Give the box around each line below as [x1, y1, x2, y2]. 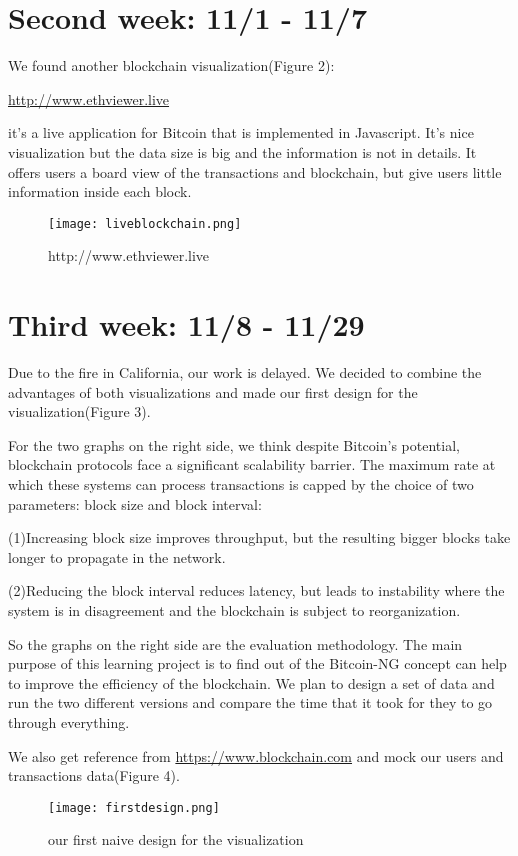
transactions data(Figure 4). [8, 765, 180, 786]
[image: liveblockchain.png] [48, 216, 242, 231]
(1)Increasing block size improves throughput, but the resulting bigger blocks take [8, 527, 511, 548]
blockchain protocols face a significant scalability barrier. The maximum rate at [8, 454, 496, 475]
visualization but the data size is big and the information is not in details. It [8, 141, 477, 162]
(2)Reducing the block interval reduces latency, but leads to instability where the [8, 580, 505, 601]
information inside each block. [8, 181, 192, 202]
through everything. [8, 711, 130, 732]
